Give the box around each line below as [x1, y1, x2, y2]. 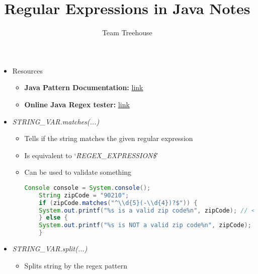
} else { [39, 214, 68, 222]
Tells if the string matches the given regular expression [24, 133, 193, 144]
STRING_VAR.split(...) [12, 243, 88, 253]
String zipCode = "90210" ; [39, 191, 129, 199]
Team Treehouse [102, 27, 152, 38]
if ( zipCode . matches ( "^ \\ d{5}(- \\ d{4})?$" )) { [39, 199, 198, 207]
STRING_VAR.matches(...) [12, 116, 100, 126]
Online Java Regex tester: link [24, 99, 130, 109]
